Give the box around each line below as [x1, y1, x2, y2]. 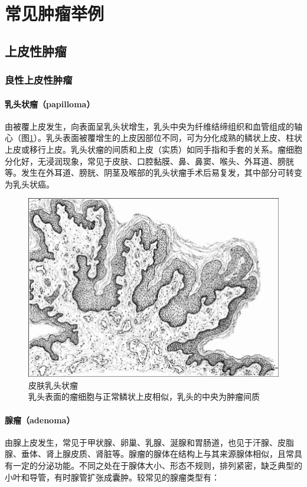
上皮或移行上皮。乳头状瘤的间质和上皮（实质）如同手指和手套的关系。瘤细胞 [5, 143, 302, 155]
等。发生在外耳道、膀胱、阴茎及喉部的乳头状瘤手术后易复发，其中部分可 [5, 166, 286, 179]
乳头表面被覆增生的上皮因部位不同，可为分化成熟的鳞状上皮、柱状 [45, 131, 302, 144]
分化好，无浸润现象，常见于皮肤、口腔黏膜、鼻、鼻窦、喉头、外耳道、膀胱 [5, 154, 294, 167]
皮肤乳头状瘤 [28, 379, 78, 391]
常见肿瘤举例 [5, 1, 104, 25]
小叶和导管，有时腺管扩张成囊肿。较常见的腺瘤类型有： [5, 470, 220, 483]
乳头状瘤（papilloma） [5, 97, 95, 110]
